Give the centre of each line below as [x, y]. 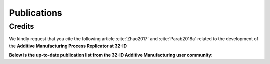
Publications [36, 13]
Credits [22, 26]
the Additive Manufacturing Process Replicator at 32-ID [68, 46]
